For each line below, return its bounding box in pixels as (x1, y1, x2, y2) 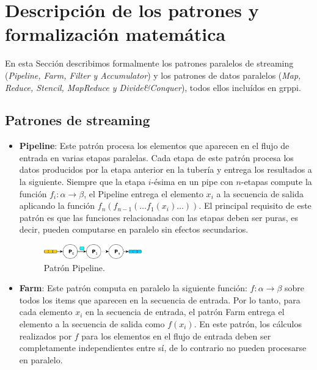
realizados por (19, 329, 72, 342)
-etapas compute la (241, 175, 312, 188)
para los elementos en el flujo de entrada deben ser (81, 329, 271, 342)
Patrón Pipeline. (43, 261, 105, 274)
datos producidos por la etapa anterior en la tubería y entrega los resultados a (19, 163, 312, 176)
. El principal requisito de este (199, 199, 312, 212)
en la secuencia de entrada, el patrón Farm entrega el (86, 305, 285, 318)
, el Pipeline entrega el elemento (84, 187, 203, 200)
